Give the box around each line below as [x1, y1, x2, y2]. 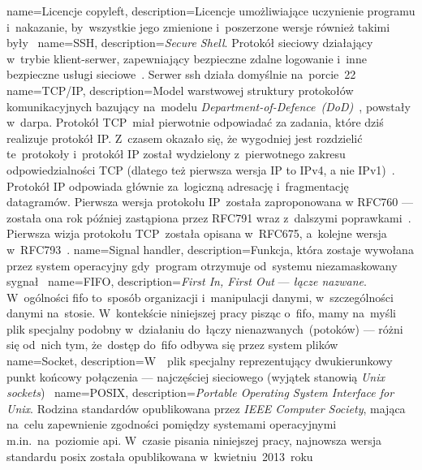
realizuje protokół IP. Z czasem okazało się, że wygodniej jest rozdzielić [6, 129, 363, 146]
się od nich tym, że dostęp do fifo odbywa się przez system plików [6, 336, 338, 353]
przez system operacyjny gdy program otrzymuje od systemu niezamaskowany [6, 257, 398, 274]
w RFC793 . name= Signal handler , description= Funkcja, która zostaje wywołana [6, 240, 414, 257]
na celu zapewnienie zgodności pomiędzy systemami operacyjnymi [6, 416, 337, 433]
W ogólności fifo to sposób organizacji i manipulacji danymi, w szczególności [6, 288, 394, 305]
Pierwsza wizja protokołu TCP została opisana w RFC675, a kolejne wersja [6, 225, 387, 242]
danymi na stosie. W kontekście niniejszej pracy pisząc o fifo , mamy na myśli [6, 304, 396, 321]
